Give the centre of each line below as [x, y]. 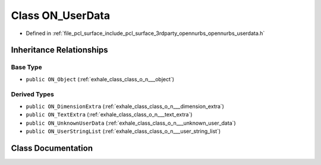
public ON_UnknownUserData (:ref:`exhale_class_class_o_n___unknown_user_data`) [131, 123]
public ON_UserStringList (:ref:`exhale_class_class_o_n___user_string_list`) [123, 131]
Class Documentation [52, 148]
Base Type [26, 67]
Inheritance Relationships [59, 50]
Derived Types [33, 94]
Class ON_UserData [61, 15]
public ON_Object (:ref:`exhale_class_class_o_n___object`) [100, 79]
